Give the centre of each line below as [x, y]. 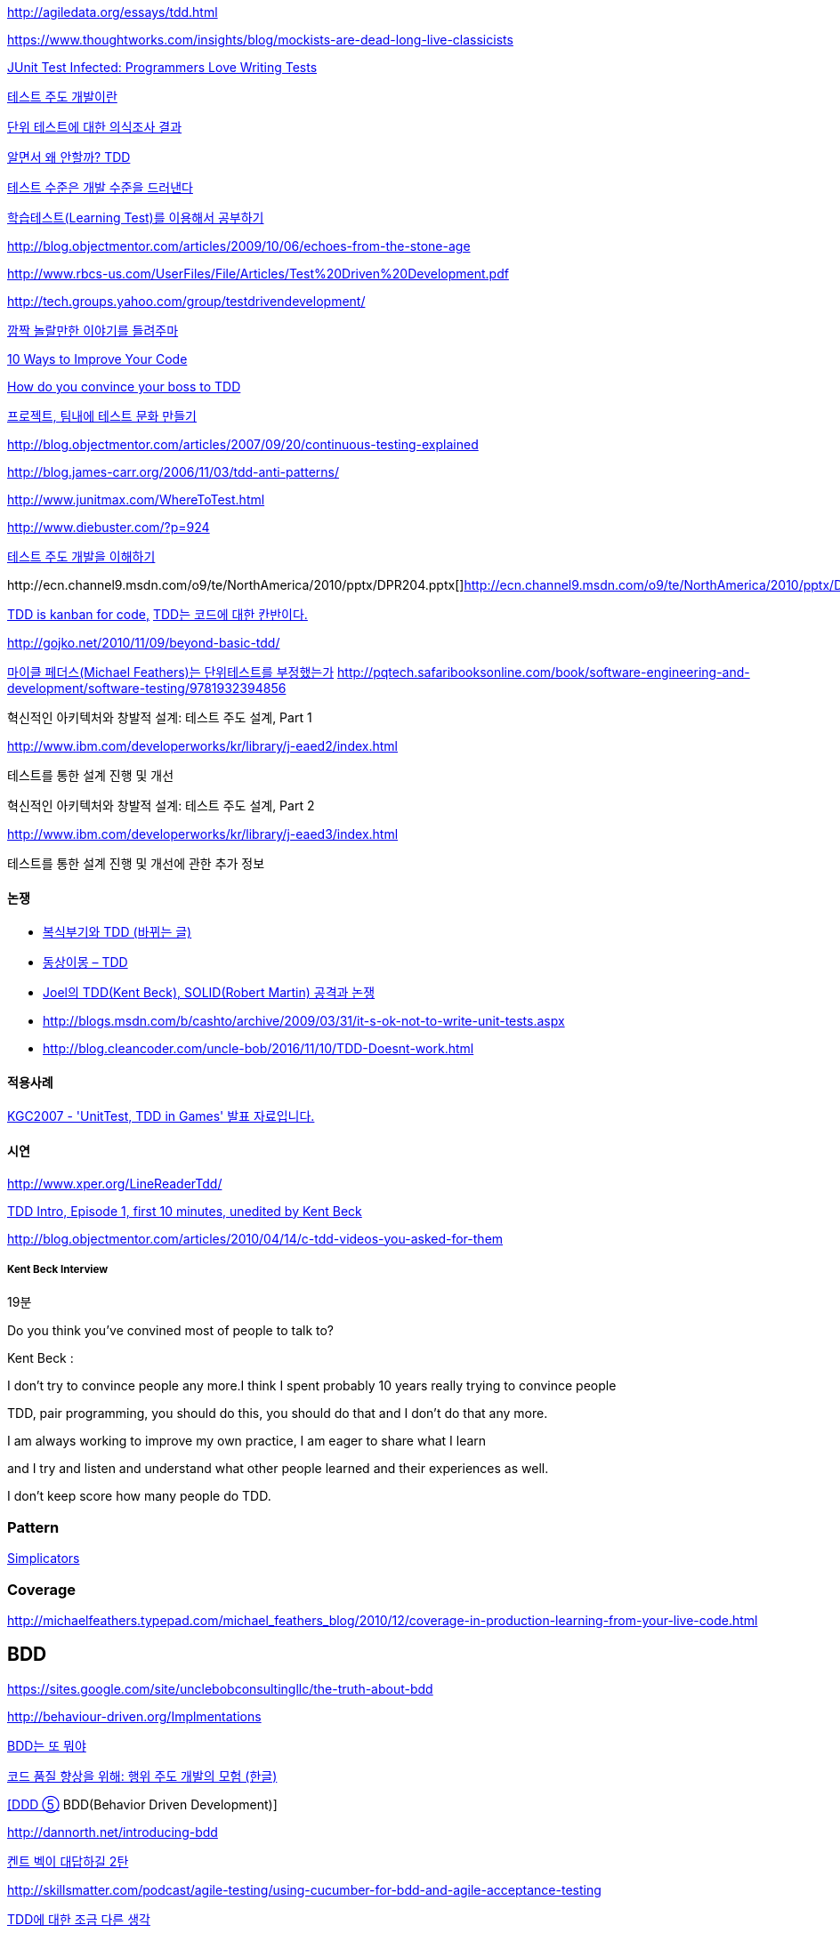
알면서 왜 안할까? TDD [69, 157]
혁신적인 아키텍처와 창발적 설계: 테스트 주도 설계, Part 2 [161, 805]
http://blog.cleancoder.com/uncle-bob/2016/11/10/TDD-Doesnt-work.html [258, 1049]
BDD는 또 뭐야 [47, 1745]
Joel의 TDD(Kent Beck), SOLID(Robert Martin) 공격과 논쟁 [209, 993]
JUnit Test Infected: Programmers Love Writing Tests [162, 67]
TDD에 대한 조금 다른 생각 [79, 1919]
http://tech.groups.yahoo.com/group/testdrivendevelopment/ [186, 301]
